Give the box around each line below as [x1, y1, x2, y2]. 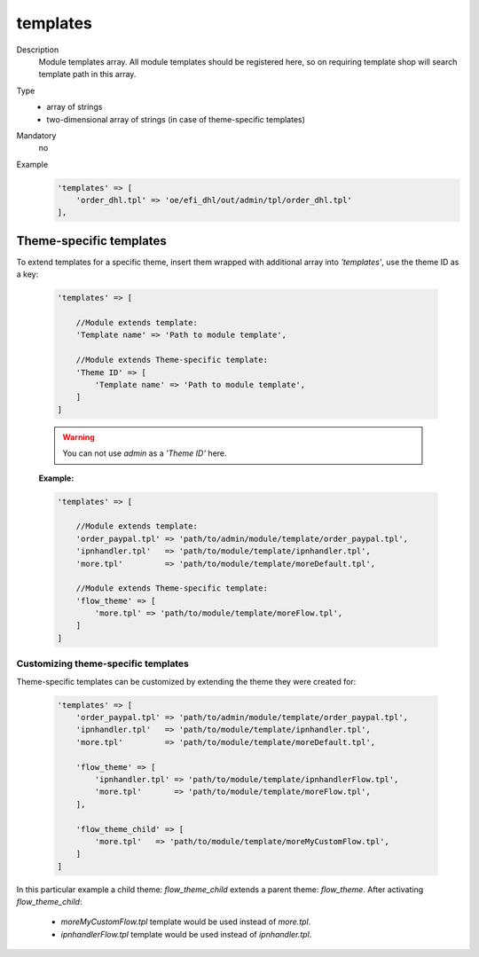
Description [16, 44, 59, 55]
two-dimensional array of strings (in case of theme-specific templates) [46, 114, 306, 124]
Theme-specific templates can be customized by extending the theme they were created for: [16, 676, 357, 686]
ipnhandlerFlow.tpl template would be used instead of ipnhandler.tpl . [60, 929, 312, 939]
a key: [16, 269, 39, 279]
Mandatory [16, 129, 57, 141]
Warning [62, 431, 95, 443]
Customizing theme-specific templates [16, 657, 190, 670]
